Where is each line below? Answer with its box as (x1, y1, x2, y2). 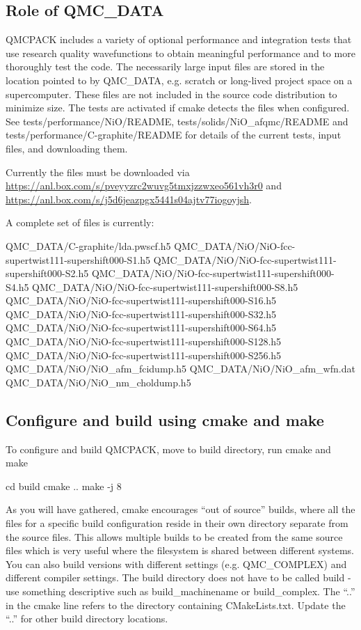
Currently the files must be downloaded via (6, 164, 190, 179)
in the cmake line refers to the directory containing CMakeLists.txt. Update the (6, 597, 346, 612)
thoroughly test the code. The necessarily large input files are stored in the (6, 59, 325, 74)
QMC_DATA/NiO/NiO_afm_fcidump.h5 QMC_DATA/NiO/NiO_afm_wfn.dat (6, 361, 355, 376)
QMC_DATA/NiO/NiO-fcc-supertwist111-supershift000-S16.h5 (6, 293, 277, 308)
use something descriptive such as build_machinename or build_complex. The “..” (6, 584, 355, 598)
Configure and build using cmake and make (6, 409, 324, 430)
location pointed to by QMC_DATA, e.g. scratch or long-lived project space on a (6, 72, 353, 87)
